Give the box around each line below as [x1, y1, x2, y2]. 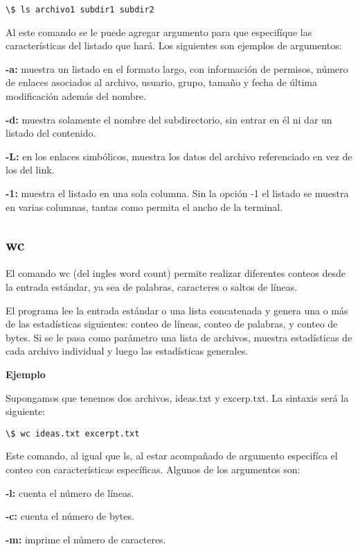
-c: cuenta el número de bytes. [6, 509, 134, 523]
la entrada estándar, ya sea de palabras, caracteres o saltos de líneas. [6, 279, 298, 294]
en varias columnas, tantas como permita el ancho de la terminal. [6, 199, 283, 214]
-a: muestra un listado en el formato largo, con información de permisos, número [6, 61, 348, 76]
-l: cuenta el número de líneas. [6, 485, 134, 500]
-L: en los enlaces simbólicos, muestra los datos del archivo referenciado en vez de [6, 149, 352, 163]
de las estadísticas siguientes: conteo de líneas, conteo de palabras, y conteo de [6, 316, 338, 331]
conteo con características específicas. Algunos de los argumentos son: [6, 461, 301, 476]
